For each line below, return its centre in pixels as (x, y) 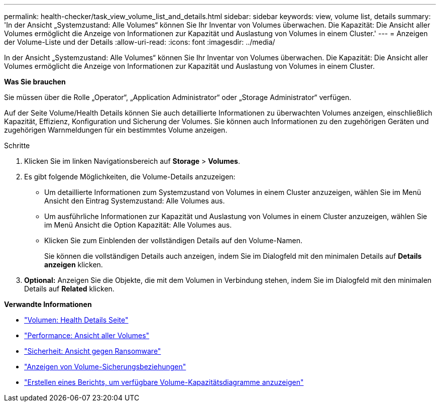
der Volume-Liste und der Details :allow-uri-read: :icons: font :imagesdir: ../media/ (140, 42)
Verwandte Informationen (48, 304)
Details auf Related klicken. (69, 289)
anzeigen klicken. (74, 265)
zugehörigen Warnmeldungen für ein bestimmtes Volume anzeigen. (116, 130)
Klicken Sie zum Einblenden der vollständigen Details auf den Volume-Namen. (173, 240)
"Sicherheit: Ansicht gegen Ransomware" (93, 351)
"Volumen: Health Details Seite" (76, 320)
